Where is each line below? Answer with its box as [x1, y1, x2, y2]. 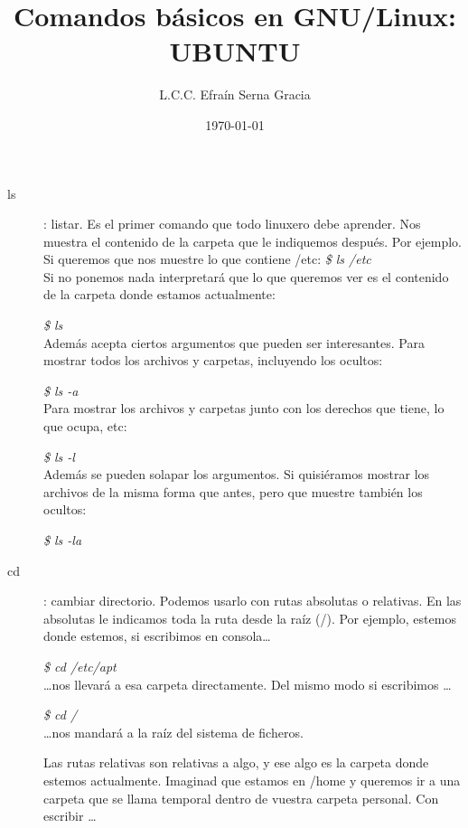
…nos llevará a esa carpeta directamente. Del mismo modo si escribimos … [43, 674, 452, 693]
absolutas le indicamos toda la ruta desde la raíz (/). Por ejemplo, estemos [43, 608, 456, 627]
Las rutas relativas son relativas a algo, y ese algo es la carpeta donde [43, 753, 429, 772]
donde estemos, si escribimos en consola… [43, 626, 271, 645]
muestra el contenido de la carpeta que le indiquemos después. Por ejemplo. [43, 231, 462, 250]
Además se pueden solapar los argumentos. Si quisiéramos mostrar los [43, 465, 430, 484]
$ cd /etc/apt [43, 656, 117, 675]
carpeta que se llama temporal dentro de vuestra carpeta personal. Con [43, 788, 439, 807]
